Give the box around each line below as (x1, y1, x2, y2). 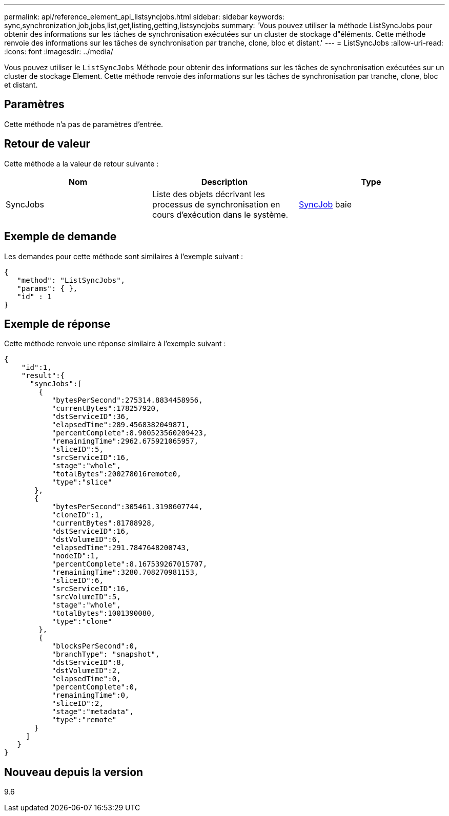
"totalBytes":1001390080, (51, 609, 156, 618)
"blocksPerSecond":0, (51, 642, 138, 651)
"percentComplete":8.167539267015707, (51, 560, 208, 569)
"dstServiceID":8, (51, 658, 126, 667)
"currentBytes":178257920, (51, 404, 160, 413)
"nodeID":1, (51, 552, 99, 560)
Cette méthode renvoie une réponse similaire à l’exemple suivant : (4, 339, 226, 348)
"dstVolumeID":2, (51, 666, 121, 675)
